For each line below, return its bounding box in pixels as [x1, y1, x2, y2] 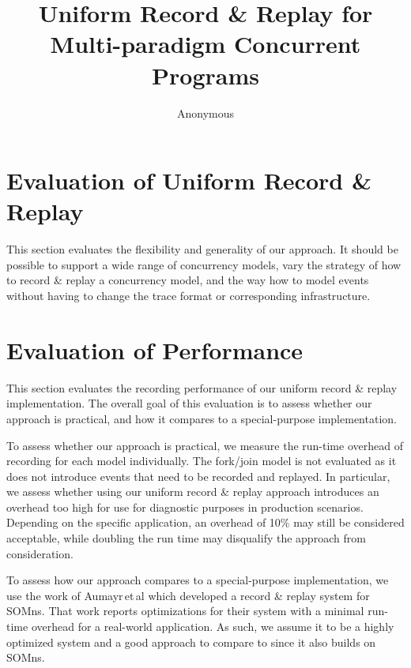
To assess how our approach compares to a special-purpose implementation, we [6, 572, 389, 588]
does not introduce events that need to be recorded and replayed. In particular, [6, 467, 390, 484]
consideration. [6, 545, 74, 561]
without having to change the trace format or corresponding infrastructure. [6, 287, 371, 303]
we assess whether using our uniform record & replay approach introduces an [6, 483, 379, 500]
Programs [152, 58, 259, 91]
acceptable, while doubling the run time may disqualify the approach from [6, 530, 366, 546]
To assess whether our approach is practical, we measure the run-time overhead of [6, 437, 403, 453]
